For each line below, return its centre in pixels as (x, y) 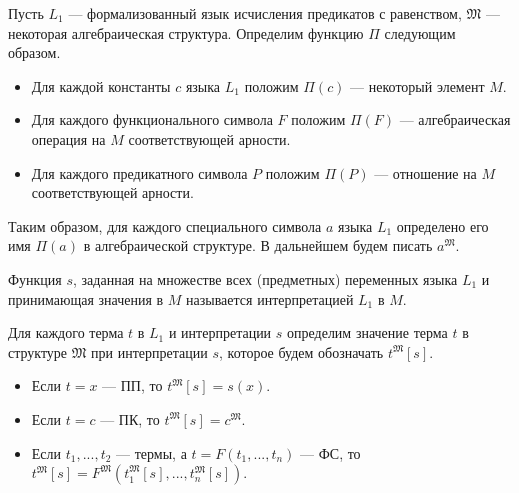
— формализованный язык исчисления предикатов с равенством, (265, 13)
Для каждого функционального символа (152, 119)
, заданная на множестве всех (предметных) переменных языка (265, 278)
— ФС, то (330, 452)
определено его (442, 225)
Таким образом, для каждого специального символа (165, 225)
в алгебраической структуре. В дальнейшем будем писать (258, 245)
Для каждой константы (101, 85)
